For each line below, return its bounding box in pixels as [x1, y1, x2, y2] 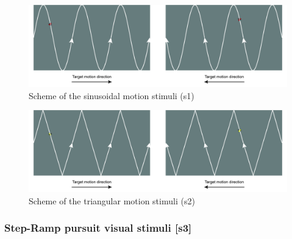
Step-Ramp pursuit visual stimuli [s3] [4, 220, 192, 235]
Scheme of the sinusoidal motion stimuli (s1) [29, 89, 194, 102]
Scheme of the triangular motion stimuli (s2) [29, 194, 195, 207]
